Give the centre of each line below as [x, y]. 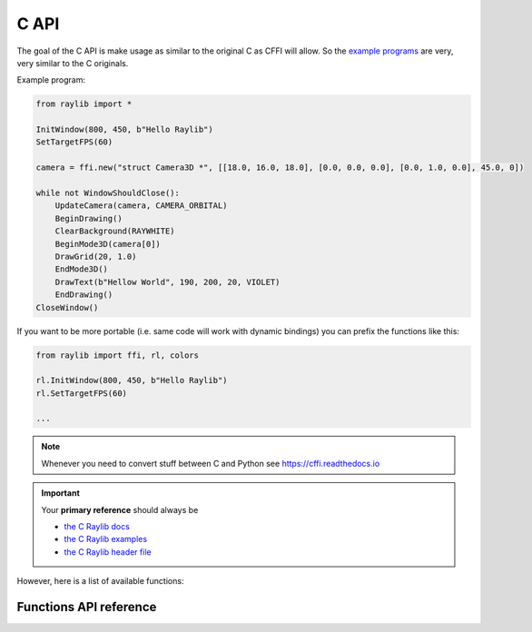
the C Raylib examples [106, 539]
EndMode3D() [82, 269]
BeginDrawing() [89, 218]
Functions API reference [87, 607]
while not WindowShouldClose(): [108, 193]
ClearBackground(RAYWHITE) [115, 231]
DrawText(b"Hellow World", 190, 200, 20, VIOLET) [167, 282]
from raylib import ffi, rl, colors [118, 355]
